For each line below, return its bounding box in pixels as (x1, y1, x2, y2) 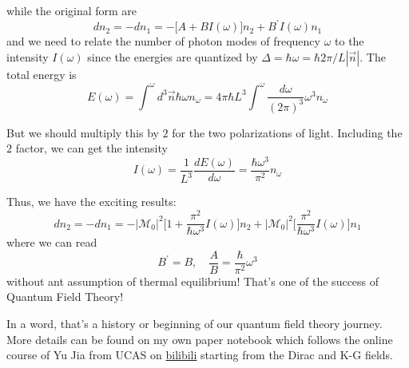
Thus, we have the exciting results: (6, 193, 177, 210)
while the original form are (6, 2, 137, 18)
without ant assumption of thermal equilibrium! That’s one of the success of (6, 272, 379, 289)
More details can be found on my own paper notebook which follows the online (6, 330, 393, 347)
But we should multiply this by (6, 124, 159, 140)
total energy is (6, 65, 77, 82)
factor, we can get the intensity (15, 140, 168, 156)
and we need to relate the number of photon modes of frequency (6, 33, 320, 49)
